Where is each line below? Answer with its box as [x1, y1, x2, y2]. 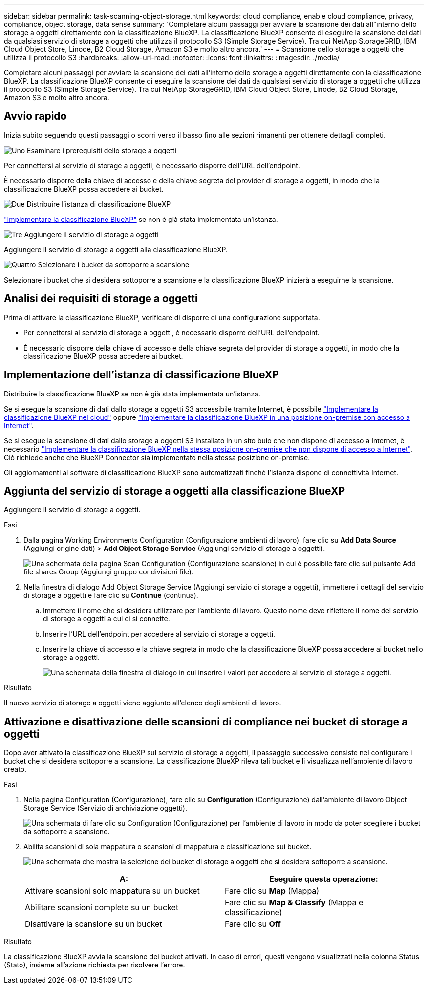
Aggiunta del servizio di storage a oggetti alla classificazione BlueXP [4, 484, 345, 497]
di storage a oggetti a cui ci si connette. [43, 615, 170, 623]
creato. [4, 765, 27, 774]
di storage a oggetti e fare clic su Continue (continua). [23, 591, 198, 600]
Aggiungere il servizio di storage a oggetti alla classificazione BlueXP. [4, 245, 228, 254]
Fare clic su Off [225, 919, 281, 929]
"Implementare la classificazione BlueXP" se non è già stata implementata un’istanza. [4, 215, 278, 223]
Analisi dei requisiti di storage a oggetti [4, 292, 198, 305]
